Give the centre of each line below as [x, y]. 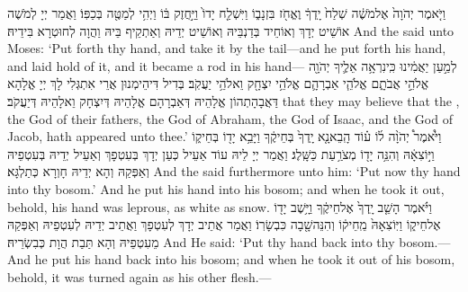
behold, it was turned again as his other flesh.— [139, 276]
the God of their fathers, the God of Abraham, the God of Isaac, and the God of [230, 118]
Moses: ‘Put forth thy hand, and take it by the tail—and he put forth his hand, [227, 48]
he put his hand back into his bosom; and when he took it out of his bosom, [245, 259]
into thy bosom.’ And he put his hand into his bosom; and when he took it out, [226, 188]
